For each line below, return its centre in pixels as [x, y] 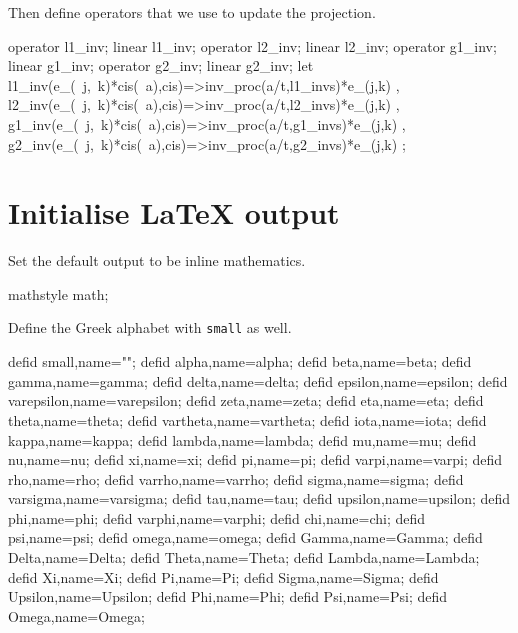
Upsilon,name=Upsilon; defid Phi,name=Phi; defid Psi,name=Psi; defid [228, 596]
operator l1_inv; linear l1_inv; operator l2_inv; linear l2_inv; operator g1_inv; [252, 45]
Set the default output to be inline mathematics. [157, 260]
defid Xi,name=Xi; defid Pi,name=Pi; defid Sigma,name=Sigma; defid [223, 576]
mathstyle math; [58, 293]
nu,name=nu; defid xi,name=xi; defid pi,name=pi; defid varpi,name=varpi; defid [255, 459]
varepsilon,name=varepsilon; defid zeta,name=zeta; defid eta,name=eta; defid [246, 400]
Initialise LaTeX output [174, 212]
